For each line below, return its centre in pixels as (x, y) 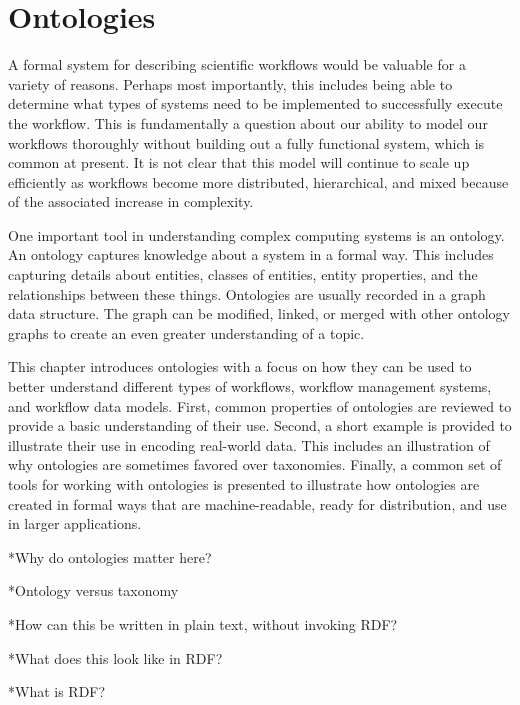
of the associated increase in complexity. (131, 201)
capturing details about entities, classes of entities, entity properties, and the (243, 274)
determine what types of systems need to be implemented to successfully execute (255, 103)
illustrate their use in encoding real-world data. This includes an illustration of (249, 444)
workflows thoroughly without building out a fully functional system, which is (246, 142)
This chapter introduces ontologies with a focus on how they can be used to (240, 366)
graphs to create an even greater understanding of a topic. (186, 332)
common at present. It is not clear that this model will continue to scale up (239, 162)
